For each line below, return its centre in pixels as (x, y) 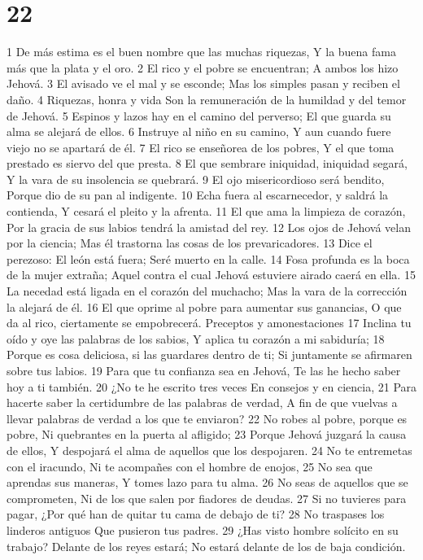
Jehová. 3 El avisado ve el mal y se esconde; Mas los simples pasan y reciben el (203, 83)
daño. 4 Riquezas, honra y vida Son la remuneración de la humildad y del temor (207, 99)
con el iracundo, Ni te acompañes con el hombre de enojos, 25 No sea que (190, 466)
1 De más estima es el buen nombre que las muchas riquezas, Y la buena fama (201, 52)
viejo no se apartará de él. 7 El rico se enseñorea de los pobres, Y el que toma (201, 147)
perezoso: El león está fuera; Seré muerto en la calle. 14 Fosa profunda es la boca (208, 258)
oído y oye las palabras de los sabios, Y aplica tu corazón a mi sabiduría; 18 (196, 338)
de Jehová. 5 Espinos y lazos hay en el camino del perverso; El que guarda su (199, 115)
